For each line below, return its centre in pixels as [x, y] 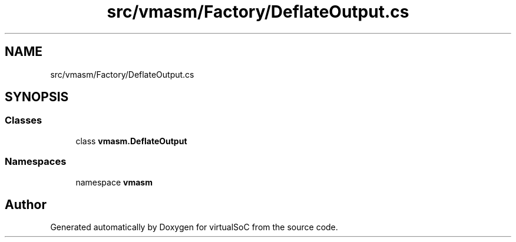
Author [26, 204]
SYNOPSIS [37, 97]
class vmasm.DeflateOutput [131, 141]
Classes [24, 120]
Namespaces [36, 162]
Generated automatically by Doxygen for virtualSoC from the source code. [194, 227]
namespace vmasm [114, 182]
